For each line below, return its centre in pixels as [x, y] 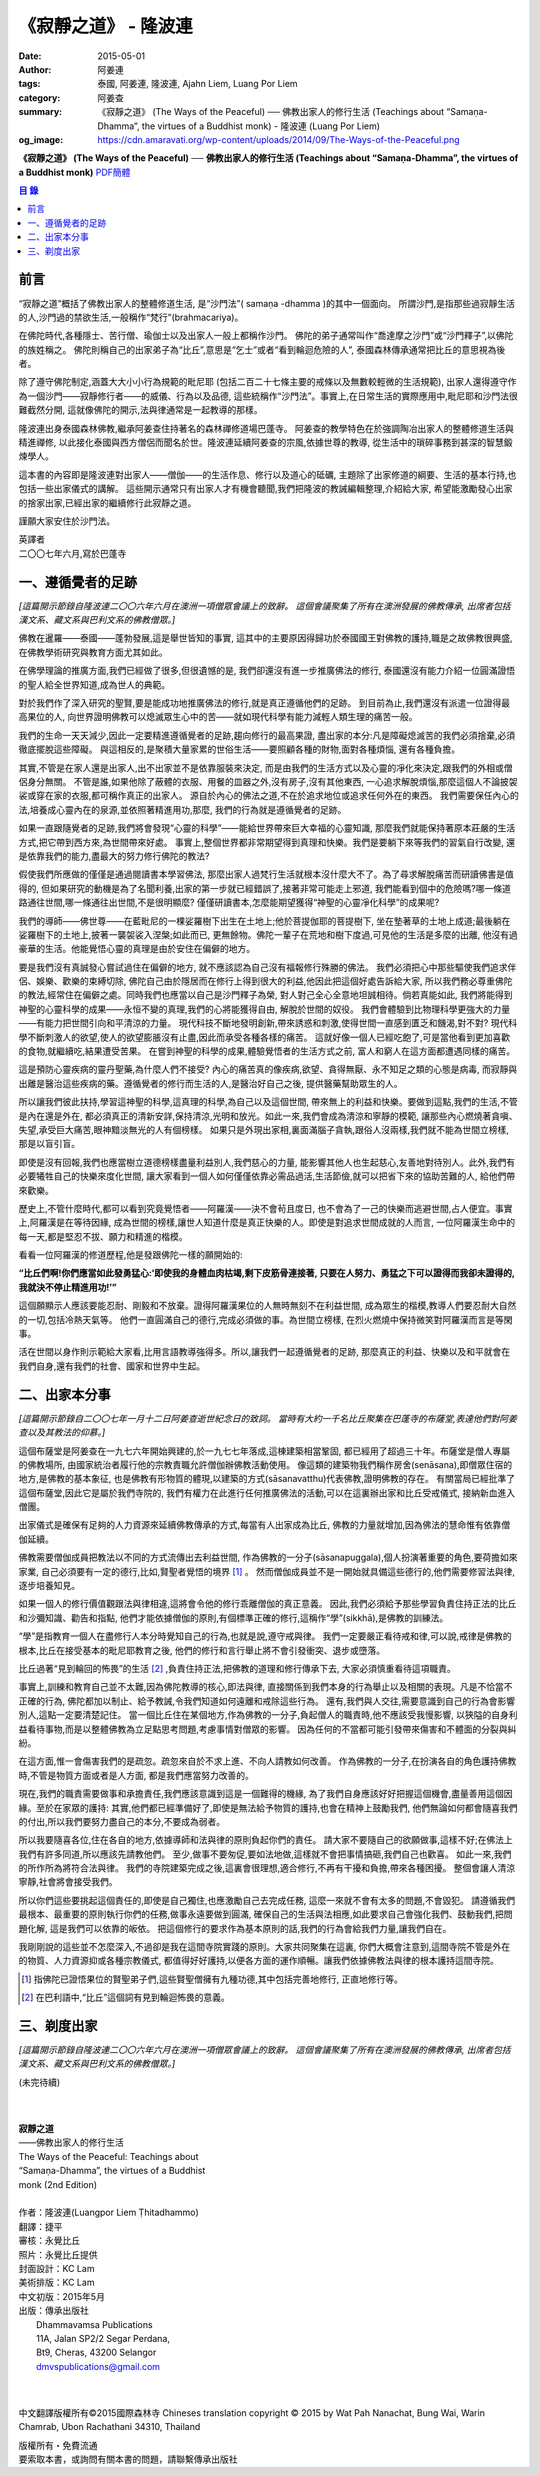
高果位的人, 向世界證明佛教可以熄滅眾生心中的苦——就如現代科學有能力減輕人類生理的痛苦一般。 [218, 717]
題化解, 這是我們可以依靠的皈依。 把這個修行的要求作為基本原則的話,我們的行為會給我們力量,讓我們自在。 [235, 1928]
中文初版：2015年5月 [61, 2296]
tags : [29, 84]
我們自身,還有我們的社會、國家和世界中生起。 [112, 1366]
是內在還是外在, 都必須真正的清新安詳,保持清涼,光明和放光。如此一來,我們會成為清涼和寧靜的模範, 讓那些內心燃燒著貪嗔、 [268, 1116]
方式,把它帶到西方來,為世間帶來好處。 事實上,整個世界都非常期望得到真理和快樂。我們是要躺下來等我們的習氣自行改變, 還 [267, 842]
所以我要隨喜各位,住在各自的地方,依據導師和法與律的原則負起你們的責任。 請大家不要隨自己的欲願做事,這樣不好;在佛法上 [266, 1840]
